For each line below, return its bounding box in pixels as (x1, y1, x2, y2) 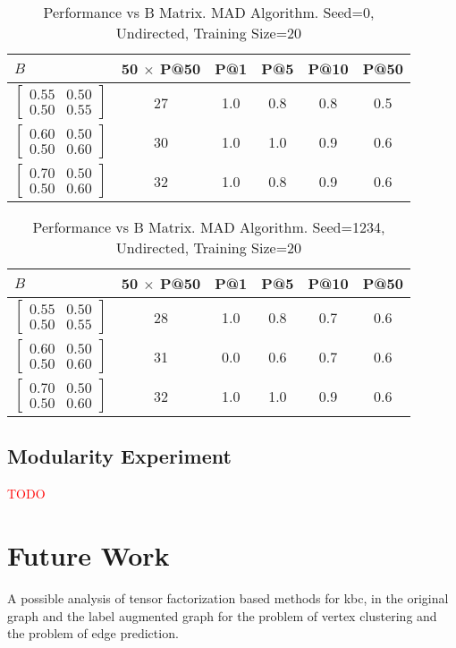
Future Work (7, 536, 170, 573)
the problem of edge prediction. (7, 624, 179, 643)
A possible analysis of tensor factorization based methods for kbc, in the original (7, 588, 449, 607)
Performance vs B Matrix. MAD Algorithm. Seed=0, (43, 2, 375, 22)
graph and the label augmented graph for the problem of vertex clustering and (7, 606, 437, 625)
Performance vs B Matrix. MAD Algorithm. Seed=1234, (32, 217, 385, 237)
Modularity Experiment (7, 442, 232, 470)
